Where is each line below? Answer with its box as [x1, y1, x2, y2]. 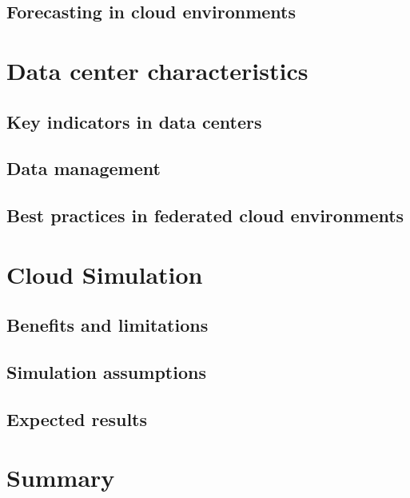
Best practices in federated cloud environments [6, 203, 404, 228]
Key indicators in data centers [6, 109, 262, 133]
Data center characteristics [6, 54, 308, 86]
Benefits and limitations [6, 313, 209, 337]
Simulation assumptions [6, 360, 206, 384]
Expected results [6, 406, 148, 431]
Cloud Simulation [6, 257, 203, 290]
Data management [6, 156, 161, 181]
